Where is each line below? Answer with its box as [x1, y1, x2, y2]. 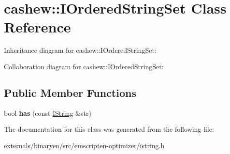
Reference [4, 17, 71, 37]
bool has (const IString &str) [4, 108, 91, 118]
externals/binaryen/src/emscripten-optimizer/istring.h [4, 140, 165, 150]
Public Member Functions [4, 85, 136, 100]
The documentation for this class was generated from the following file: [4, 124, 214, 134]
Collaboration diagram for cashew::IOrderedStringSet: [4, 61, 164, 71]
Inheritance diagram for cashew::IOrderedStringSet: [4, 45, 157, 55]
